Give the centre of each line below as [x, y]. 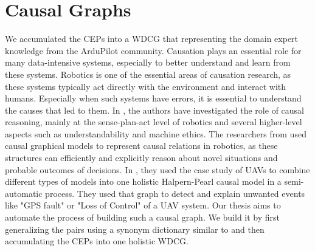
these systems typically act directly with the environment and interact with [146, 86]
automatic [24, 193]
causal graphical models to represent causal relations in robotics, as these [141, 146]
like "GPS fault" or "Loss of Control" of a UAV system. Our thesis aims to [143, 205]
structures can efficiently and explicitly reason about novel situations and [141, 158]
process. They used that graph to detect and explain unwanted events [175, 193]
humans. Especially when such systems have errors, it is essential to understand [153, 98]
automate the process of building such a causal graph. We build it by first [143, 217]
